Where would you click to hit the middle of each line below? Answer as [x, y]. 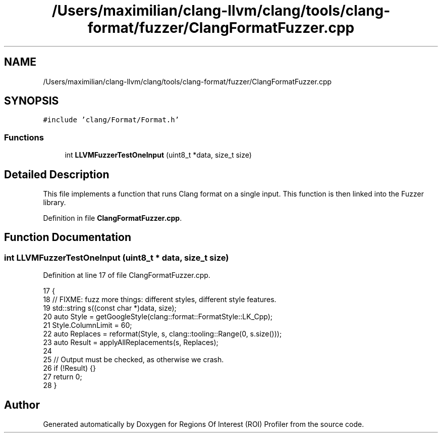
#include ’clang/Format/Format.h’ [111, 120]
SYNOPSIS [32, 101]
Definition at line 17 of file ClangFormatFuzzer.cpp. [127, 275]
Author [22, 405]
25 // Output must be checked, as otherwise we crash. [133, 360]
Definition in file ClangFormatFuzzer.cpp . [113, 218]
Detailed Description [57, 174]
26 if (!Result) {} [69, 368]
